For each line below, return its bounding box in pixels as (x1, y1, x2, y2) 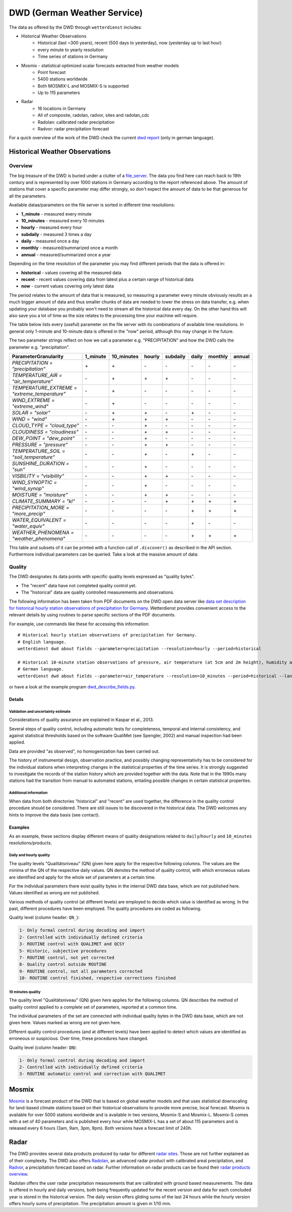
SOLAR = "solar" (12, 409, 51, 416)
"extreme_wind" (12, 403, 49, 410)
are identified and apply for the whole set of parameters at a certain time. (9, 874, 156, 880)
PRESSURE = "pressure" (12, 441, 68, 448)
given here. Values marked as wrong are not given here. (9, 1020, 121, 1026)
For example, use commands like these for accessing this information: (9, 621, 149, 627)
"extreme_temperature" (12, 390, 66, 397)
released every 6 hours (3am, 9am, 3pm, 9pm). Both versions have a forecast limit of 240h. (9, 1125, 192, 1131)
